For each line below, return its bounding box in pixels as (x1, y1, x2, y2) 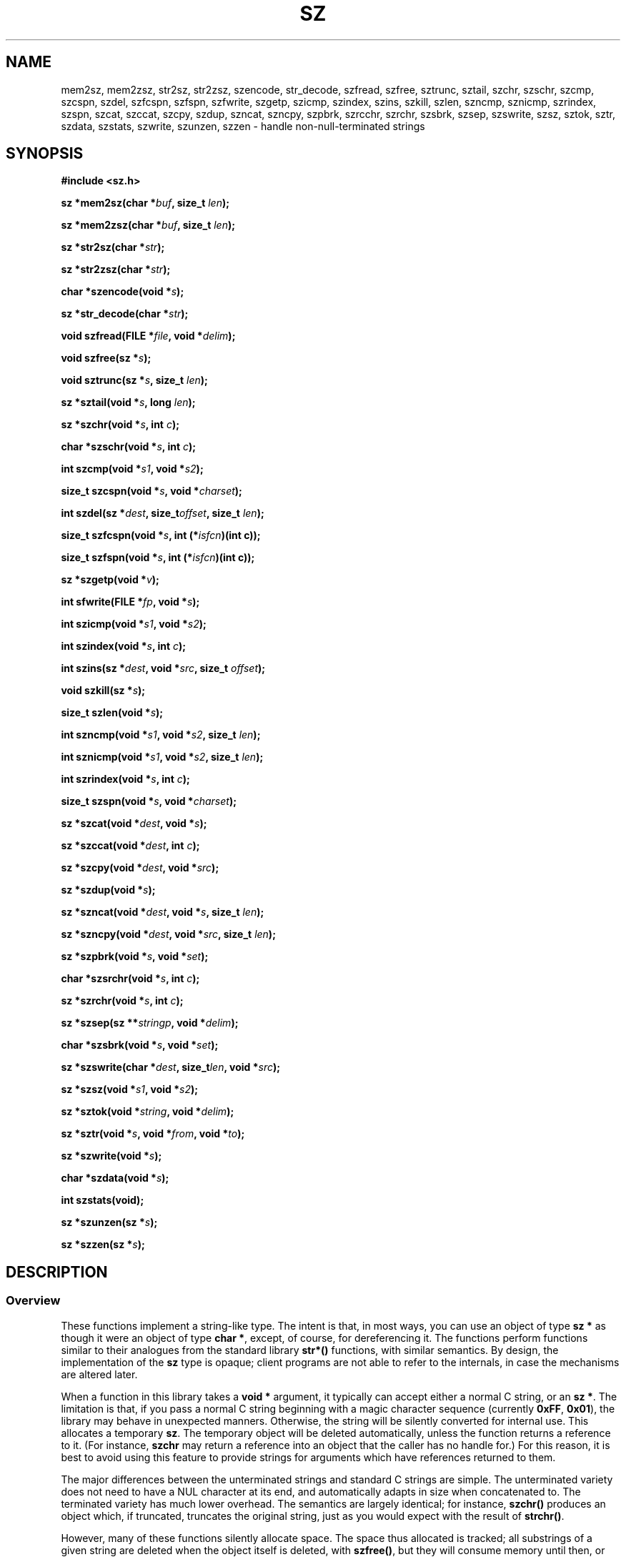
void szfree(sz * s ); (61, 352, 151, 365)
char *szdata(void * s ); (61, 1172, 169, 1185)
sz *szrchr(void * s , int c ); (61, 994, 184, 1007)
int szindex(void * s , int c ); (61, 640, 187, 653)
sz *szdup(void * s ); (61, 884, 156, 896)
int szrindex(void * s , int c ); (61, 773, 190, 786)
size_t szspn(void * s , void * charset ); (61, 795, 237, 808)
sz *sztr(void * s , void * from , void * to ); (61, 1127, 245, 1140)
